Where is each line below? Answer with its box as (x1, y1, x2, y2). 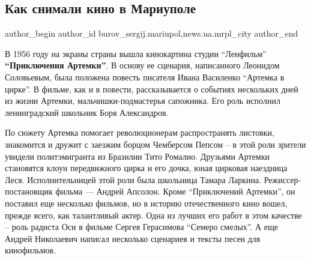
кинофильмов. (5, 244, 56, 256)
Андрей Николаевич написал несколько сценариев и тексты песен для (5, 232, 261, 244)
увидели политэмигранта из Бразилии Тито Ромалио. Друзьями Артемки (5, 150, 270, 162)
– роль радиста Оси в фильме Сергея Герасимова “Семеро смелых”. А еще (5, 220, 278, 233)
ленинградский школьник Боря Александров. (5, 106, 169, 118)
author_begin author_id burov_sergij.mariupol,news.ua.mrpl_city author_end (5, 27, 298, 40)
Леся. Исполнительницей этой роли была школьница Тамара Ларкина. (5, 173, 262, 186)
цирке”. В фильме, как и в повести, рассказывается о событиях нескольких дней (5, 82, 298, 95)
